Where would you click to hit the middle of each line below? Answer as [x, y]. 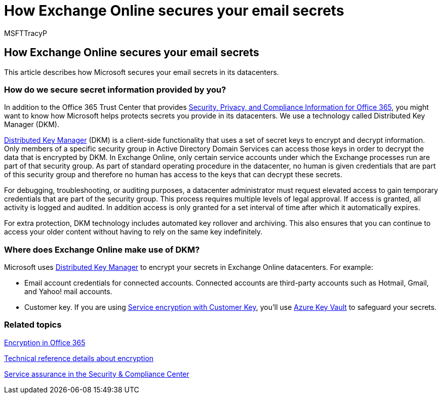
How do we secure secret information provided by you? [115, 89]
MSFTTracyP [26, 33]
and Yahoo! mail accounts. [68, 292]
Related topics [33, 325]
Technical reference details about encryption [79, 358]
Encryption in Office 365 [45, 342]
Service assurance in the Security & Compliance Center [97, 374]
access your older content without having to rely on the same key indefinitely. [133, 232]
